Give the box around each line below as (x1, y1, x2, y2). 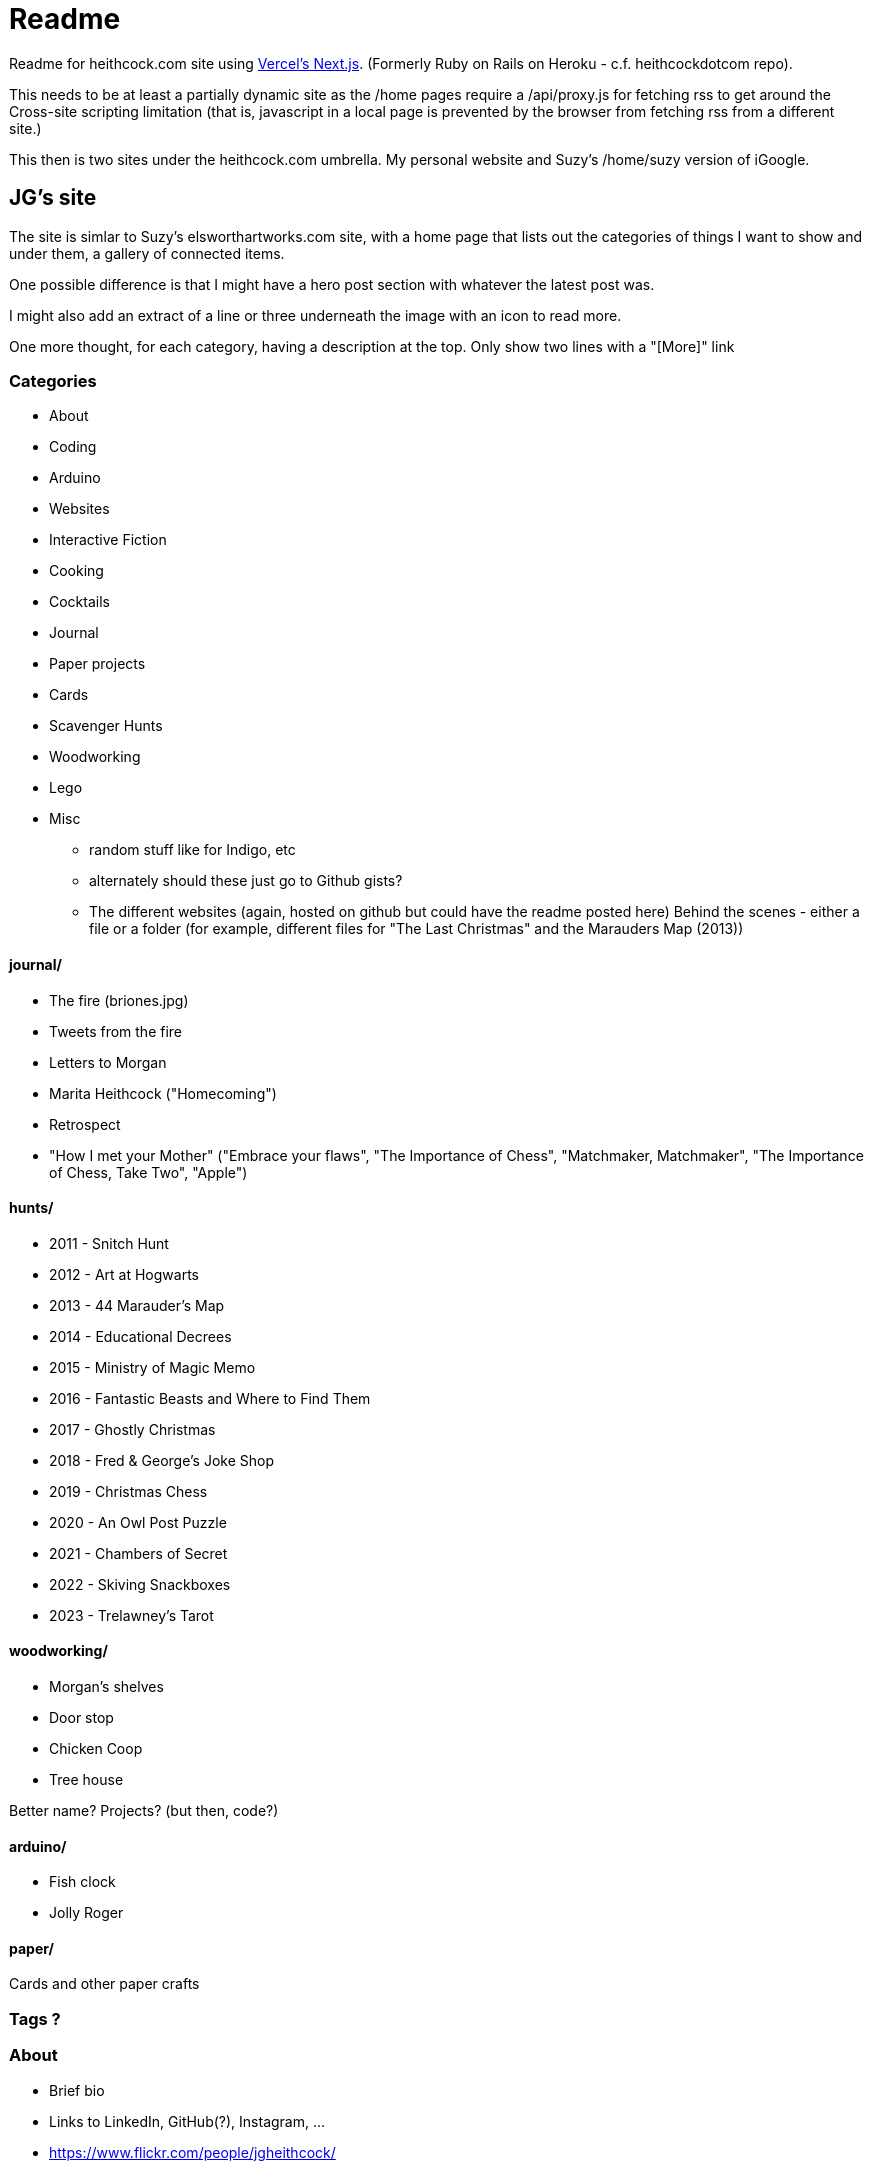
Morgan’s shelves (49, 1678, 164, 1695)
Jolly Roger (49, 1904, 124, 1922)
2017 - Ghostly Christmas (49, 1420, 216, 1438)
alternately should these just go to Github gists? (89, 872, 403, 890)
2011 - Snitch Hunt (49, 1234, 169, 1252)
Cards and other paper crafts (9, 1975, 200, 1993)
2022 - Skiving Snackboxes (49, 1575, 231, 1593)
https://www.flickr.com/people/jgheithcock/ (49, 2143, 336, 2161)
